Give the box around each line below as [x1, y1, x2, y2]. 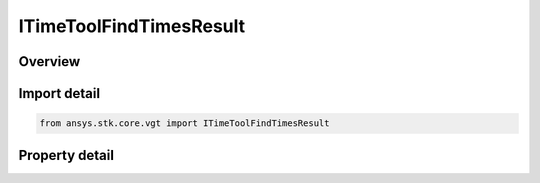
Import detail [18, 85, 100, 102]
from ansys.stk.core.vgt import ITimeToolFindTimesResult [39, 118, 330, 129]
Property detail [18, 146, 115, 164]
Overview [18, 53, 81, 70]
